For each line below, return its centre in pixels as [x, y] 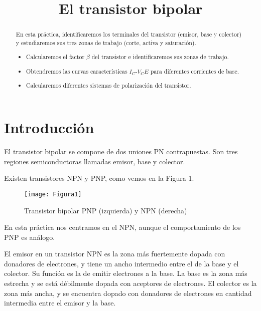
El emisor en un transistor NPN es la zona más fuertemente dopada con [115, 254]
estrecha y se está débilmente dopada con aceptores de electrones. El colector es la [130, 283]
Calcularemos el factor [55, 57]
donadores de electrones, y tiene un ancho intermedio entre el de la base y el [121, 263]
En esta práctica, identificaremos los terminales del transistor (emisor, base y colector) [129, 34]
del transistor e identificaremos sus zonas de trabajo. [160, 57]
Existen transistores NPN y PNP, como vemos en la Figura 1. [99, 178]
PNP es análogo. [30, 237]
